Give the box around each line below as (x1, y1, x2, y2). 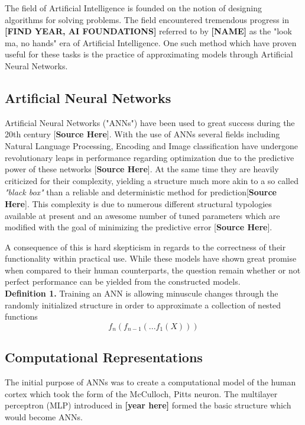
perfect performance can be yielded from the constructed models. (5, 275, 241, 288)
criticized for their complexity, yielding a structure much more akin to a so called (5, 174, 298, 186)
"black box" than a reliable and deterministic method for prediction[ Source (5, 186, 277, 198)
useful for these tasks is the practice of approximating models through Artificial (5, 48, 293, 60)
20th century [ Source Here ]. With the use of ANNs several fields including (5, 128, 280, 140)
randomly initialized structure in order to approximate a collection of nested (5, 298, 281, 311)
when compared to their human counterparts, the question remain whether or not (5, 263, 301, 276)
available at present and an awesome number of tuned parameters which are (5, 209, 280, 221)
